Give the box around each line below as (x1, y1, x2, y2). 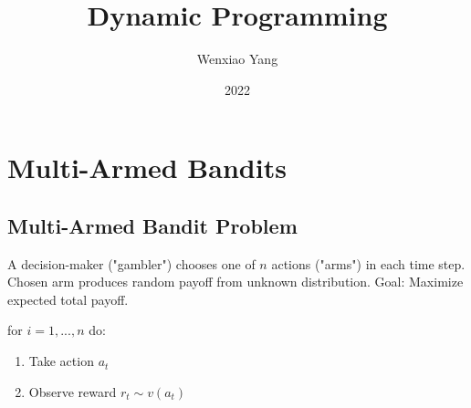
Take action (28, 351, 94, 371)
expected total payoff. (7, 289, 129, 309)
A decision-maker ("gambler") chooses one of (7, 254, 256, 273)
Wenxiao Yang (196, 49, 278, 68)
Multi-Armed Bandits (7, 149, 287, 186)
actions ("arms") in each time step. (271, 254, 466, 273)
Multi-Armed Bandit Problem (7, 211, 298, 239)
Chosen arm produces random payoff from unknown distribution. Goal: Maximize (7, 272, 464, 291)
